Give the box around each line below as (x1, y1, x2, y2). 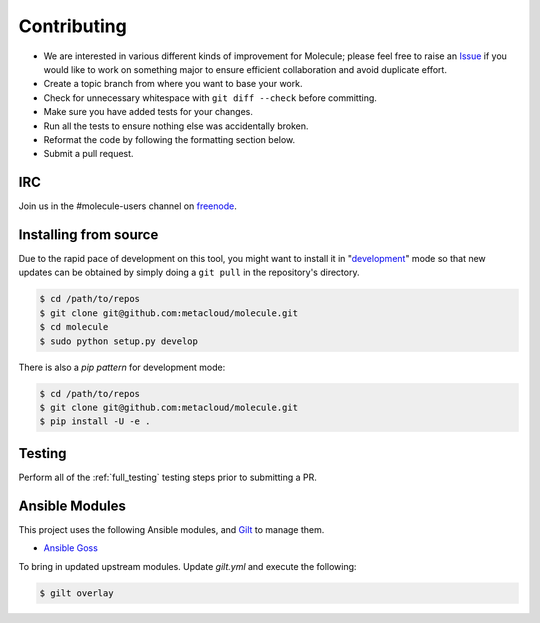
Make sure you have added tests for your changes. (43, 106, 254, 118)
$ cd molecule (39, 321, 109, 333)
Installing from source (18, 226, 159, 243)
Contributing (18, 15, 127, 37)
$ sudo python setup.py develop (39, 335, 199, 347)
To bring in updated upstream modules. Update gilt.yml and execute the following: (18, 560, 357, 572)
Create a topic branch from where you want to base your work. (43, 78, 303, 90)
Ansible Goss (43, 542, 99, 554)
